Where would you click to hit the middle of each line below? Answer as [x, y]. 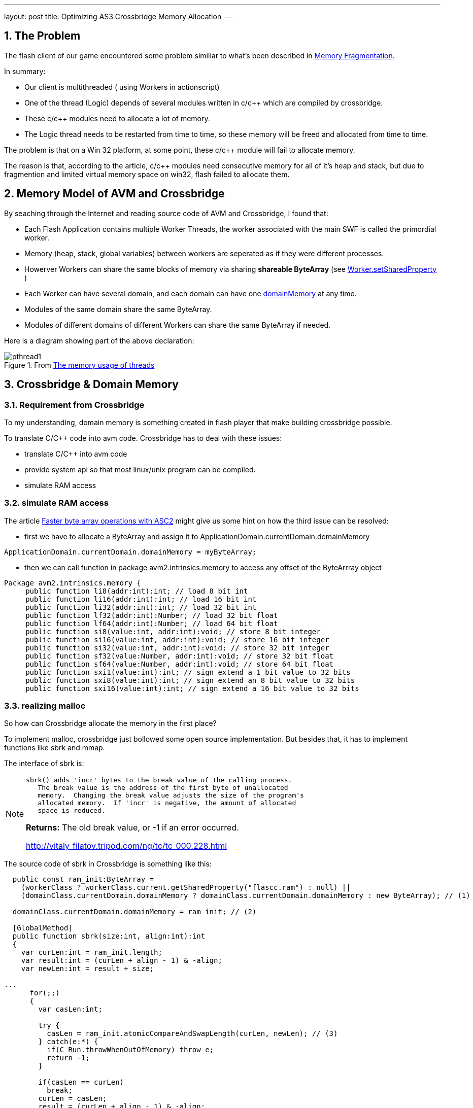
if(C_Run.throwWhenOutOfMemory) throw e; [130, 1050]
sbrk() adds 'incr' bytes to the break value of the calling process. [159, 780]
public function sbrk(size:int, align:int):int [109, 936]
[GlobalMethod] [42, 928]
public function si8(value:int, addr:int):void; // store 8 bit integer [173, 631]
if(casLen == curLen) [81, 1082]
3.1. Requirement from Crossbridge [74, 405]
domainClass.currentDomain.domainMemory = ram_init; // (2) [134, 912]
